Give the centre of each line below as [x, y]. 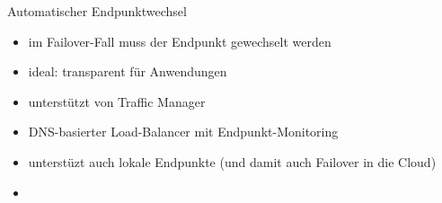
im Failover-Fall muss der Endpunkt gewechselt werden [180, 41]
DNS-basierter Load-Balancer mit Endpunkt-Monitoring [183, 132]
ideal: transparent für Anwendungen [128, 71]
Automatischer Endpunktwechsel [97, 11]
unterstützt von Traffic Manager [117, 101]
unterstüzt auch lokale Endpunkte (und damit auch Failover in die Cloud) [232, 161]
